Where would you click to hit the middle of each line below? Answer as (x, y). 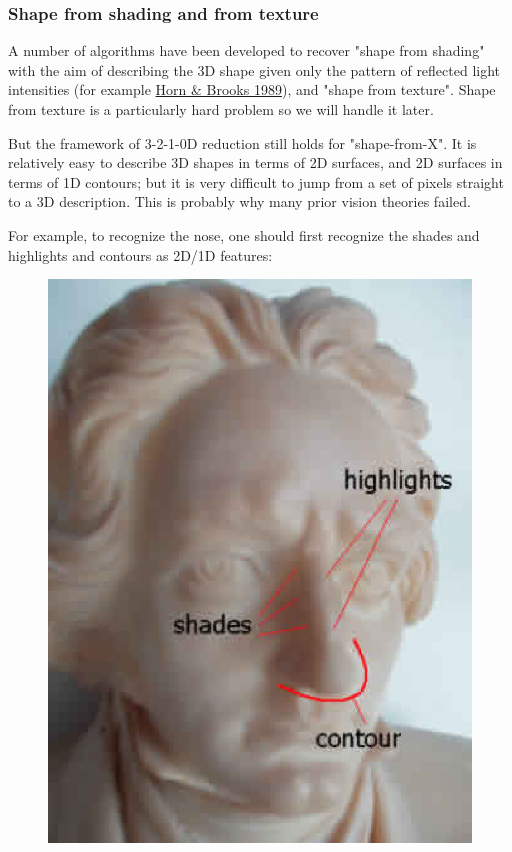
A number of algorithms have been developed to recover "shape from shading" (246, 50)
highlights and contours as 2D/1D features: (140, 254)
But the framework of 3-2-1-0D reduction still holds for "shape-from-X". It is (242, 142)
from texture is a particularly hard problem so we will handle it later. (221, 109)
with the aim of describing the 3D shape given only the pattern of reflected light (254, 69)
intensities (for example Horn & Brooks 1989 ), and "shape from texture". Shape (252, 89)
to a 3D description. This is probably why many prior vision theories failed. (239, 201)
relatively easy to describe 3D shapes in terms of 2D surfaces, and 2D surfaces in (255, 162)
